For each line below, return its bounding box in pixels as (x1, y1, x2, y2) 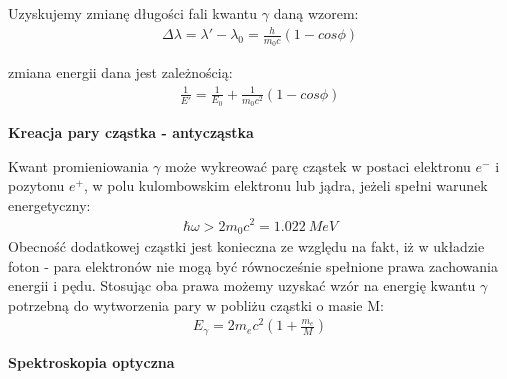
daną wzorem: (273, 3, 359, 23)
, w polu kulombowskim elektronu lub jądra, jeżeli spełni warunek (84, 175, 488, 196)
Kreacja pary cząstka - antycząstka (8, 122, 254, 143)
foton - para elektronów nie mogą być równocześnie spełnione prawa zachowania (8, 255, 498, 276)
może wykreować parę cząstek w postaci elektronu (165, 155, 471, 176)
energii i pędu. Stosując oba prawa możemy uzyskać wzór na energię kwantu (8, 275, 476, 296)
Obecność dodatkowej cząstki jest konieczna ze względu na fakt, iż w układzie (8, 236, 485, 256)
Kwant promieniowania (8, 155, 149, 176)
